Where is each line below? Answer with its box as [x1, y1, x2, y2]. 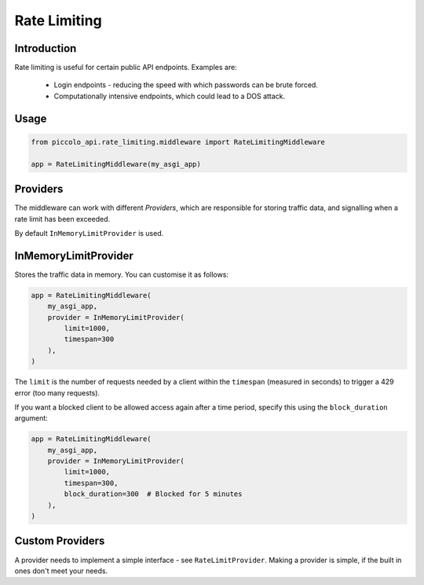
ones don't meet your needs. [14, 566, 108, 576]
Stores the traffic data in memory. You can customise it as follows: [14, 270, 229, 279]
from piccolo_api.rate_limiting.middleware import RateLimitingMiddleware [31, 138, 326, 146]
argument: [14, 414, 49, 423]
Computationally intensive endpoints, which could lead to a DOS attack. [53, 91, 286, 101]
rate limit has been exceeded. [14, 214, 111, 223]
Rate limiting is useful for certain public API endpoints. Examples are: [14, 63, 237, 72]
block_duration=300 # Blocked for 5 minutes [64, 490, 243, 499]
